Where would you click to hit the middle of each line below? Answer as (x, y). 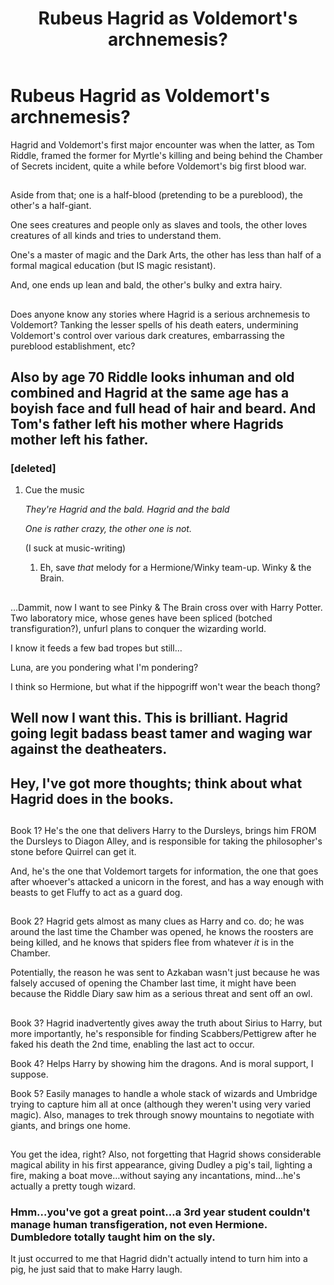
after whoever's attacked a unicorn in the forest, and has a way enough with (167, 881)
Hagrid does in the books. (92, 798)
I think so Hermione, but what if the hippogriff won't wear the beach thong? (165, 686)
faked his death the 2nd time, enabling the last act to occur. (132, 1044)
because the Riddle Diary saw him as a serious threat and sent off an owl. (161, 994)
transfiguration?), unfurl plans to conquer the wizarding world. (138, 628)
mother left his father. (79, 440)
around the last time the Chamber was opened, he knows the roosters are (162, 932)
